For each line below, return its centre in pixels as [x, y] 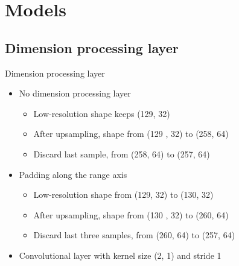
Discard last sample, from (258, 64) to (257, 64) [122, 154]
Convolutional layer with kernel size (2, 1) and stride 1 [120, 255]
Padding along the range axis [73, 174]
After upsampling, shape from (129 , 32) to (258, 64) [131, 134]
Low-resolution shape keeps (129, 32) [102, 113]
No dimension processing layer [75, 93]
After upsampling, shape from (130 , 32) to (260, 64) [131, 214]
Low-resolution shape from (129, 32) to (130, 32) [123, 195]
